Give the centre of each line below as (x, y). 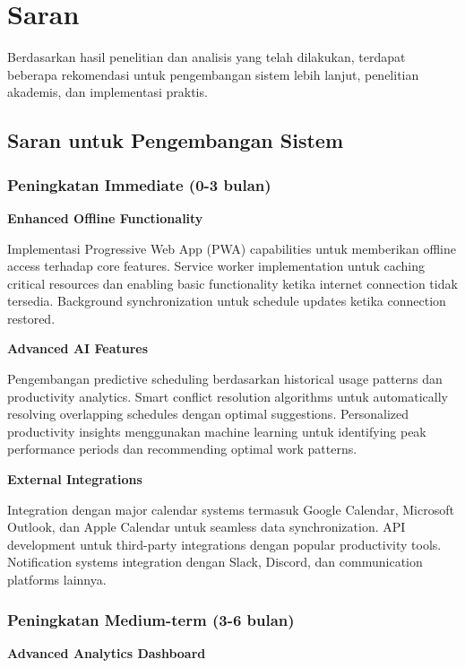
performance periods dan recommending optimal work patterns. (182, 449)
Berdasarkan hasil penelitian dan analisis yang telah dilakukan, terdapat (207, 57)
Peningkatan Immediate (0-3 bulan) (139, 184)
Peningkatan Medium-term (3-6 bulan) (151, 619)
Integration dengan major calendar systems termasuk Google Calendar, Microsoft (231, 509)
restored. (31, 318)
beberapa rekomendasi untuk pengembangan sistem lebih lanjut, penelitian (213, 74)
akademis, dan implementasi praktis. (108, 92)
